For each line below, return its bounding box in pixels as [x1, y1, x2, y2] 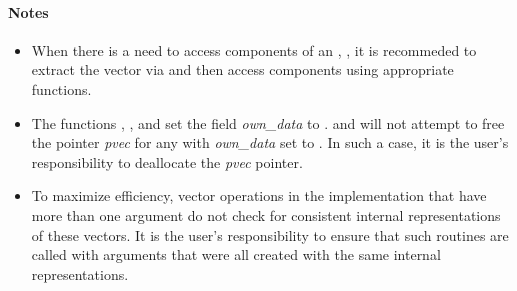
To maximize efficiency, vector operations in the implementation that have [31, 185, 487, 206]
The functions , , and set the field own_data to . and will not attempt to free [31, 112, 505, 133]
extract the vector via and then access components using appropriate [31, 59, 454, 80]
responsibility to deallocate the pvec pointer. [31, 151, 303, 172]
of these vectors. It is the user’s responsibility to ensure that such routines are [31, 224, 509, 245]
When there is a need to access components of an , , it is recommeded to [31, 39, 477, 60]
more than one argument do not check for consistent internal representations [31, 204, 501, 225]
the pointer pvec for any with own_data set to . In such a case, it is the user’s [31, 132, 509, 153]
